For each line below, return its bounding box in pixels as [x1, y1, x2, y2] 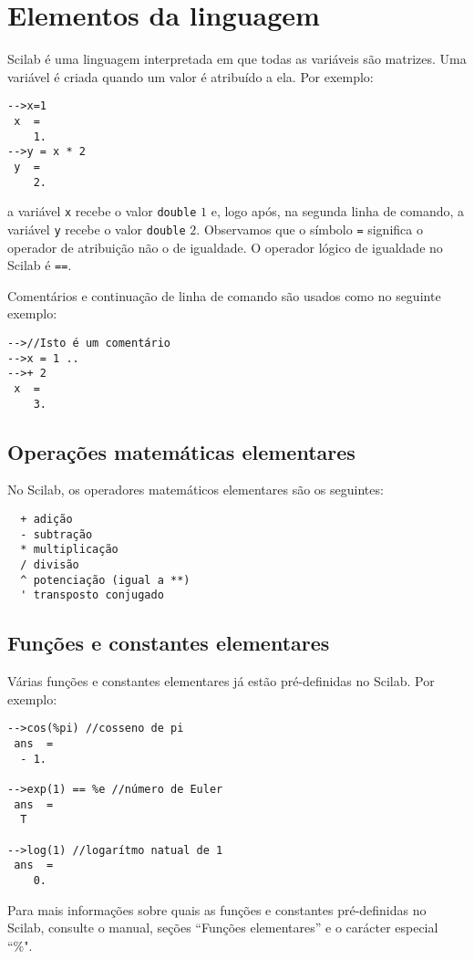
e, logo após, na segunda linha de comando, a [211, 202, 465, 221]
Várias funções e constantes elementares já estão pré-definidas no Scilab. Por [7, 672, 435, 691]
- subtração [20, 527, 93, 541]
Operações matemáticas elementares [7, 437, 355, 465]
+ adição [20, 513, 73, 526]
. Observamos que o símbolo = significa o [196, 219, 423, 238]
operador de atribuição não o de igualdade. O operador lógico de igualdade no [7, 237, 443, 256]
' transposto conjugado [20, 589, 164, 602]
